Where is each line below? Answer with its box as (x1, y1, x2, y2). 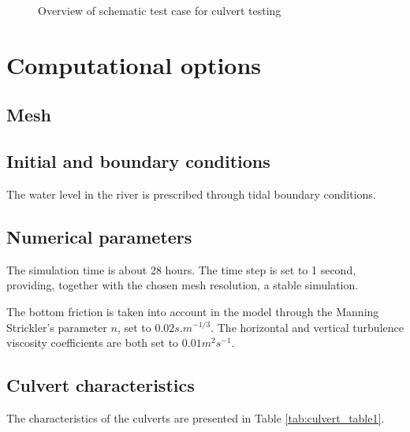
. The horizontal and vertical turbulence (211, 318, 404, 335)
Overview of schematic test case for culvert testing (38, 2, 281, 18)
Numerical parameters (6, 224, 192, 248)
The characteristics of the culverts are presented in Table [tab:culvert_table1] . (6, 409, 385, 426)
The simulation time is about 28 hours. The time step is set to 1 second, (6, 261, 356, 277)
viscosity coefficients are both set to (6, 334, 179, 351)
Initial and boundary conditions (6, 149, 270, 173)
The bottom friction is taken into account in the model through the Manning (6, 303, 379, 319)
